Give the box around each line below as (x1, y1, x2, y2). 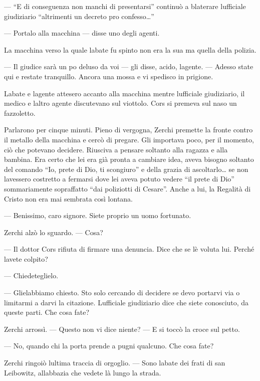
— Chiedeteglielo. (4, 270, 59, 281)
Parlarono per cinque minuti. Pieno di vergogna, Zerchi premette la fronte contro (4, 124, 253, 135)
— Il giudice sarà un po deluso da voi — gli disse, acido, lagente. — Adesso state (4, 61, 253, 72)
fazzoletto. (4, 107, 36, 118)
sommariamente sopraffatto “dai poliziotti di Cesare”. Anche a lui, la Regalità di (4, 183, 251, 194)
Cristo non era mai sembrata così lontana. (4, 193, 133, 204)
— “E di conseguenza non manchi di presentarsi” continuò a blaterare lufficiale (4, 1, 246, 11)
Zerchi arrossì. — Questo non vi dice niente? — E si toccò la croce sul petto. (4, 323, 240, 334)
